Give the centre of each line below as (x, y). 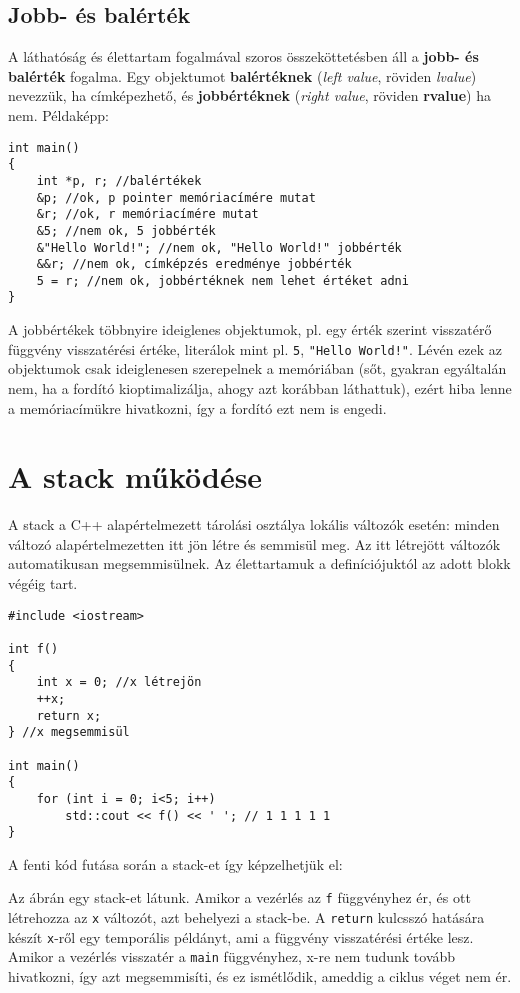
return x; (69, 715)
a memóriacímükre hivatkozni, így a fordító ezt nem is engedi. (197, 407)
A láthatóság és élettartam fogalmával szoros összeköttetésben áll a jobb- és (243, 56)
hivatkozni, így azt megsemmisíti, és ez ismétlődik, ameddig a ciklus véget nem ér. (260, 976)
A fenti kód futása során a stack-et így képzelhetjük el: (175, 863)
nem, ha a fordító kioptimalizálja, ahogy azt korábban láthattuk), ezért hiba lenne (260, 387)
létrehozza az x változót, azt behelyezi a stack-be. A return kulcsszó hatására (246, 917)
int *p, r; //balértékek (119, 180)
